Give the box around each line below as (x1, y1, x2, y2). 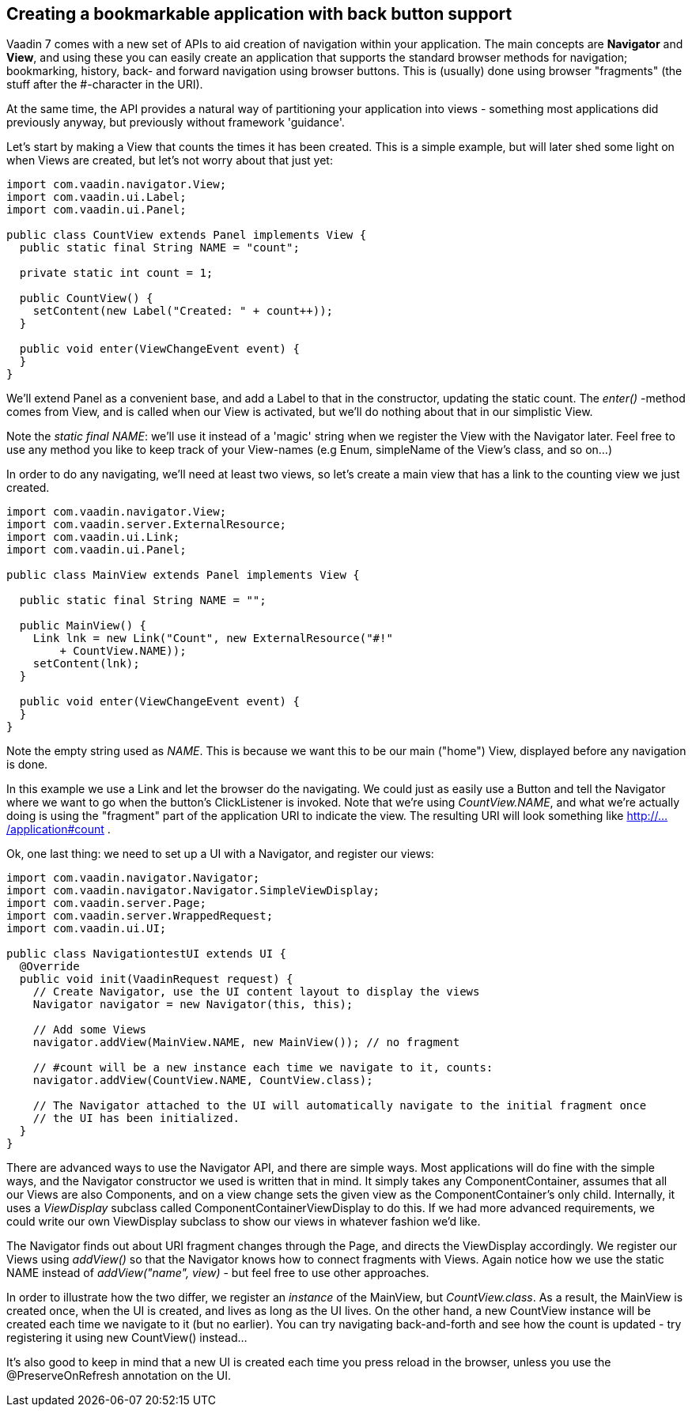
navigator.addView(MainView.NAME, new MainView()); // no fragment (32, 1036, 460, 1049)
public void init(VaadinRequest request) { (19, 973, 293, 986)
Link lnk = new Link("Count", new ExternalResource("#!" (32, 632, 393, 645)
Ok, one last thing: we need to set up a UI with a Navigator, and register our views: (6, 847, 434, 861)
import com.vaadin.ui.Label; (6, 191, 187, 204)
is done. (6, 758, 48, 772)
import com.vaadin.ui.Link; (6, 531, 180, 544)
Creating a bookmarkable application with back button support (6, 4, 512, 24)
